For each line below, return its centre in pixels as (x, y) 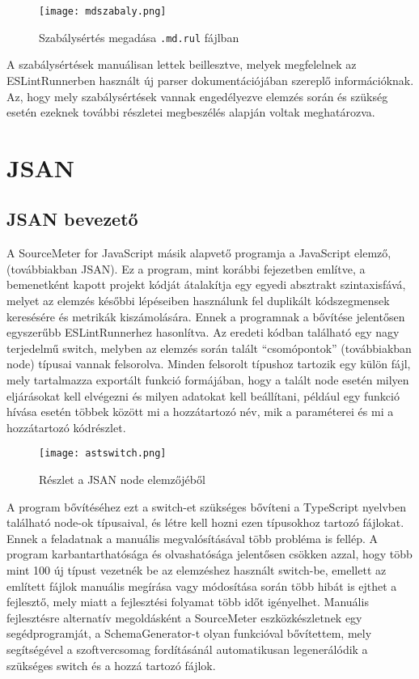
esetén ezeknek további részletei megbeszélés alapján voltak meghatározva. (191, 112)
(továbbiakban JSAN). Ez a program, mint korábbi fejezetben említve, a (186, 268)
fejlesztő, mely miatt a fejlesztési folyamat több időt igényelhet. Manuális (188, 602)
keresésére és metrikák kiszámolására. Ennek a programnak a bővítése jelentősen (206, 316)
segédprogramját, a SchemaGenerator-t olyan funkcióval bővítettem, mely (189, 633)
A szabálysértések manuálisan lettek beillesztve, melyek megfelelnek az (182, 64)
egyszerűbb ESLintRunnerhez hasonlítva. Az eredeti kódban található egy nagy (203, 332)
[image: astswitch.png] (103, 454)
